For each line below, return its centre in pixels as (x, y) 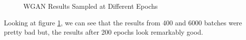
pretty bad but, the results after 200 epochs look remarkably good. (104, 32)
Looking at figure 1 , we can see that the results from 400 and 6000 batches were (123, 22)
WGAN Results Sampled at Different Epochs (91, 6)
